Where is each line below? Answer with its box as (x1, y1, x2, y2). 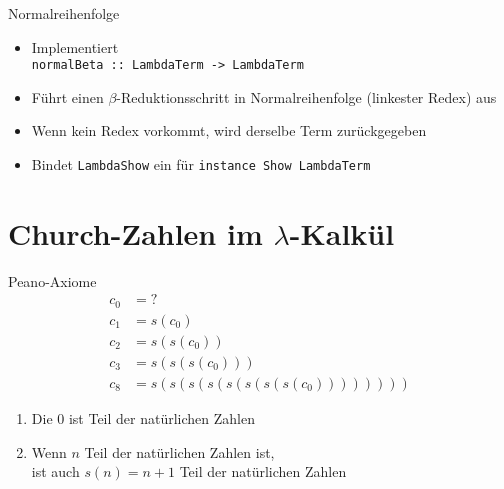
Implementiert (31, 36, 119, 57)
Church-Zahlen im (8, 212, 263, 253)
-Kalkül (289, 212, 395, 253)
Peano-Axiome (8, 270, 97, 291)
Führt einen (31, 86, 104, 107)
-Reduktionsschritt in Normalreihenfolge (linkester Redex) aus (116, 86, 497, 107)
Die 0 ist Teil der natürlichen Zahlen (31, 408, 255, 429)
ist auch (31, 461, 80, 482)
